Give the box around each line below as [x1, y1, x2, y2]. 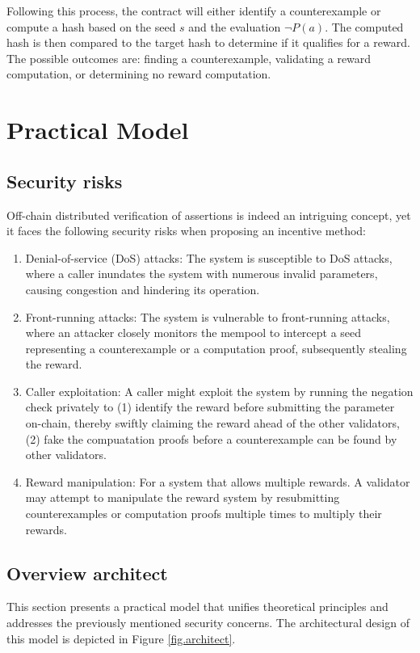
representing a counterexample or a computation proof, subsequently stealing [25, 339, 407, 356]
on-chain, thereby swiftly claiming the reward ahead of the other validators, [25, 415, 400, 432]
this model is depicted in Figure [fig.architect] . [6, 630, 236, 647]
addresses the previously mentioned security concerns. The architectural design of [6, 614, 409, 631]
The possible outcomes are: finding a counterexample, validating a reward [6, 49, 372, 66]
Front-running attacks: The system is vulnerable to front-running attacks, [25, 308, 390, 325]
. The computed [325, 18, 404, 35]
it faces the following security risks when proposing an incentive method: [6, 222, 367, 239]
